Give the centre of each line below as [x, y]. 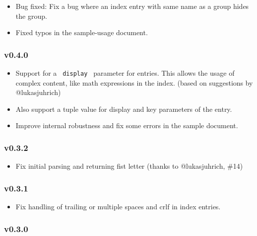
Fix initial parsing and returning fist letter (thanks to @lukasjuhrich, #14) [129, 166]
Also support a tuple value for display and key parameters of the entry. [124, 109]
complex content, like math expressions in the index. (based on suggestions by [134, 82]
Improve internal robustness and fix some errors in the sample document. [127, 125]
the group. [31, 16]
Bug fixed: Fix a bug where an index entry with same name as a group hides [132, 6]
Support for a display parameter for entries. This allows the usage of [125, 73]
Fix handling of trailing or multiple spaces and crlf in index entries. [118, 207]
